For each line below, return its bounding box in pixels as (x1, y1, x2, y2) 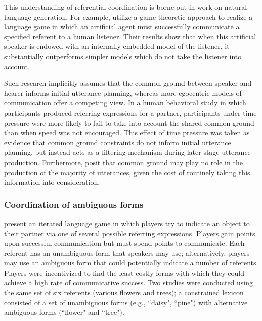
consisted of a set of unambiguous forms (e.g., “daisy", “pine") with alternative (4, 297, 248, 307)
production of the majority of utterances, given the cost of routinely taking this (4, 167, 250, 177)
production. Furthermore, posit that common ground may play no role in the (4, 156, 243, 167)
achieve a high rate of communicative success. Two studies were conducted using (4, 277, 253, 288)
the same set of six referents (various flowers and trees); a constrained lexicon (4, 287, 244, 298)
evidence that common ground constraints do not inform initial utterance (4, 137, 231, 147)
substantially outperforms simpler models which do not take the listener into (4, 50, 242, 61)
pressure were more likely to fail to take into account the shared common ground (4, 117, 254, 128)
